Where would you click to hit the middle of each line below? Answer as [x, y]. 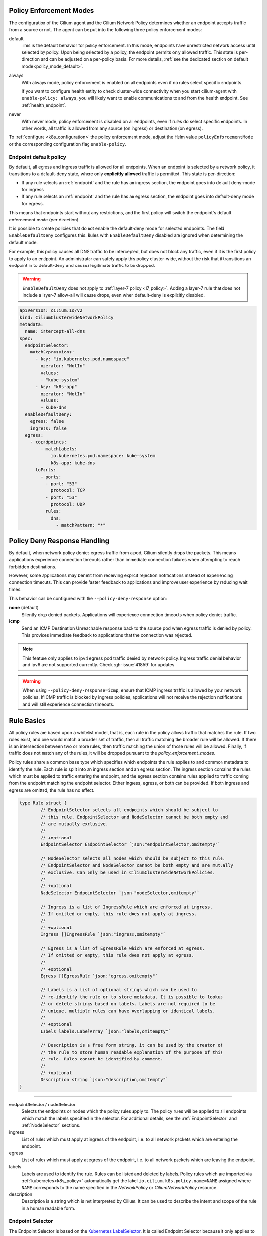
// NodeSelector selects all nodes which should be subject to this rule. [133, 858]
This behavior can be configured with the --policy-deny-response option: [88, 599]
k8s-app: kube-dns [73, 463]
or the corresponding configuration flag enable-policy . [67, 144]
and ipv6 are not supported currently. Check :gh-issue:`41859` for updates [98, 665]
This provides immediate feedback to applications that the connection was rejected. [107, 635]
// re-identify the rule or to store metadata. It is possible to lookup [132, 997]
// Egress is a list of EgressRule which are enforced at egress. [123, 949]
